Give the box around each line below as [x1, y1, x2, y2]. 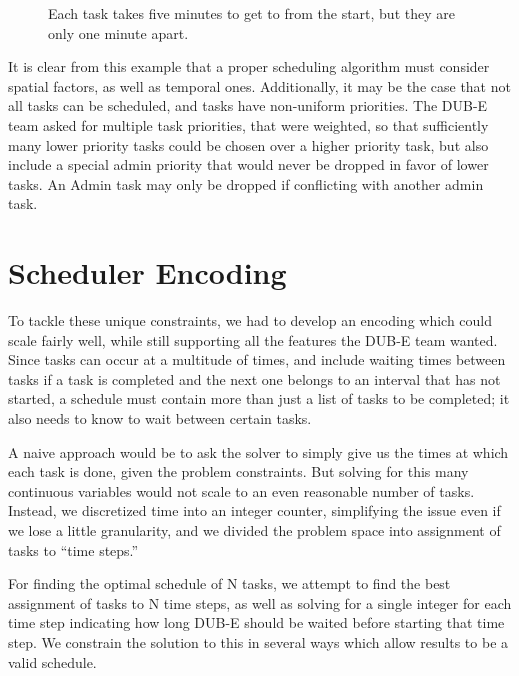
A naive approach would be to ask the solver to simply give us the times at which [8, 441, 509, 462]
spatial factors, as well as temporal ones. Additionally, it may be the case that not [8, 75, 511, 96]
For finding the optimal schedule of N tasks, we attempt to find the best [8, 573, 451, 594]
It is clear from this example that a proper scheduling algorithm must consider [8, 56, 490, 77]
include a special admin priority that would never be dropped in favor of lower [8, 154, 489, 175]
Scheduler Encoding [8, 252, 287, 293]
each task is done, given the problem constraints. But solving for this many [8, 461, 469, 482]
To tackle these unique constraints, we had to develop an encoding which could [8, 310, 493, 331]
